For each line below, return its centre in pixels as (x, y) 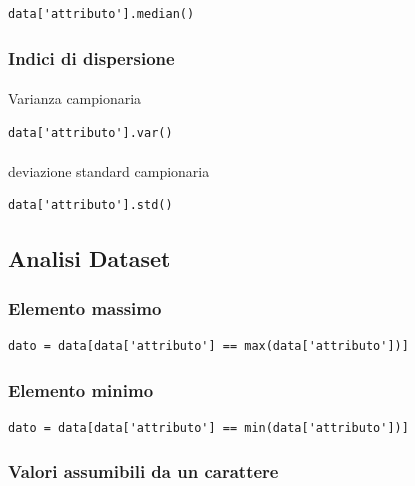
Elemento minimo (81, 389)
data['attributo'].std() (90, 205)
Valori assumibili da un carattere (143, 471)
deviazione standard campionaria (109, 170)
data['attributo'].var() (90, 132)
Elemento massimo (85, 307)
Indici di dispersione (91, 57)
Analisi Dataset (89, 258)
